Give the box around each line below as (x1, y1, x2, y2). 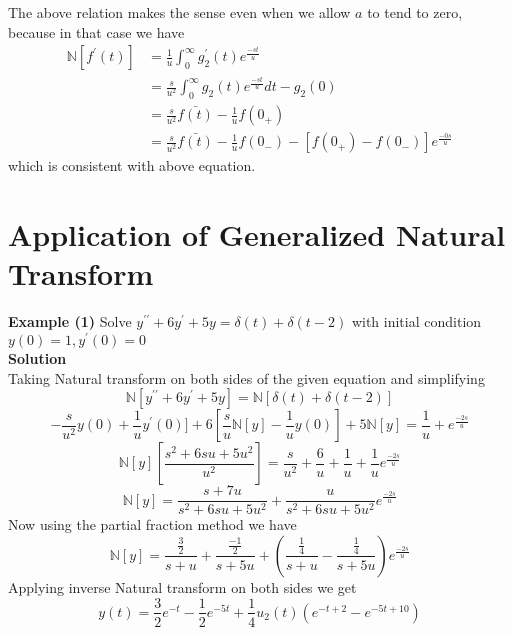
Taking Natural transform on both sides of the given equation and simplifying (8, 367, 485, 388)
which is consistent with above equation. (8, 155, 256, 176)
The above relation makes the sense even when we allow (8, 2, 351, 22)
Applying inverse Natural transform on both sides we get (8, 576, 357, 597)
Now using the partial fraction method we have (8, 514, 297, 535)
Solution (8, 348, 67, 369)
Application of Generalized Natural (8, 214, 506, 255)
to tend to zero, (367, 2, 463, 22)
